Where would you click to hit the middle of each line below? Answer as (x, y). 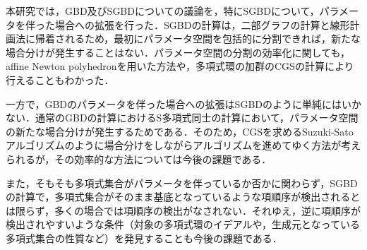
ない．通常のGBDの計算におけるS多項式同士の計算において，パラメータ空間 (182, 118)
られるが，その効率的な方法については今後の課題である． (139, 159)
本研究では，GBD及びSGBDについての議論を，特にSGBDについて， (163, 11)
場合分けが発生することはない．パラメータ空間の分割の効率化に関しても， (178, 52)
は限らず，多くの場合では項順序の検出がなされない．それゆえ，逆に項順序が (183, 210)
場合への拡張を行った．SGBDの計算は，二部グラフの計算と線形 (202, 24)
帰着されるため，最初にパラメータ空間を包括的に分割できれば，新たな (198, 38)
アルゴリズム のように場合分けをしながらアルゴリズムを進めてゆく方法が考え (183, 145)
